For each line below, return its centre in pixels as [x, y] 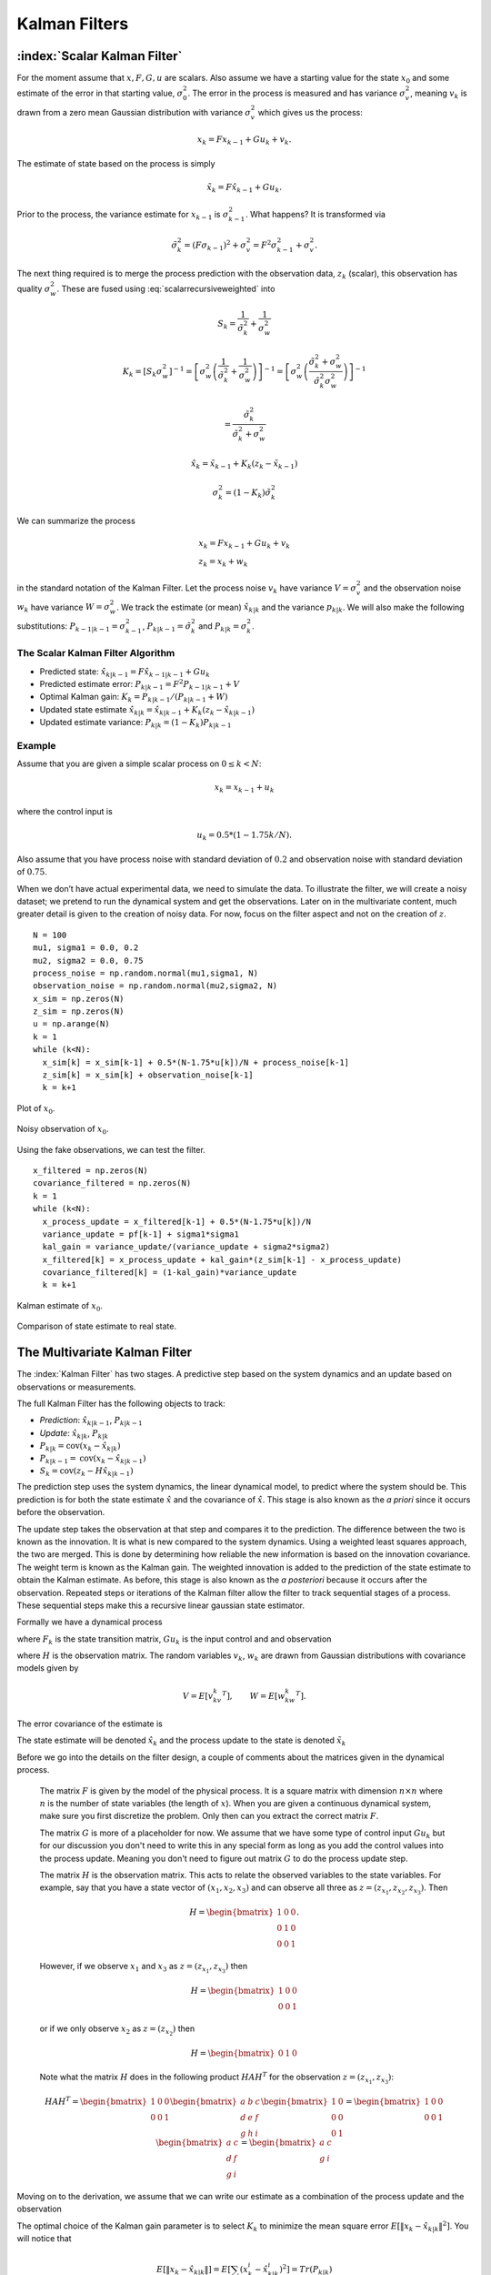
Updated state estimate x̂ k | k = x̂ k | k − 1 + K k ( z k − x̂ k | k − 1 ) [147, 710]
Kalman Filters [73, 24]
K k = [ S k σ [143, 372]
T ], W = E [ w [253, 1695]
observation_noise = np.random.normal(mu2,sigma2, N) [155, 986]
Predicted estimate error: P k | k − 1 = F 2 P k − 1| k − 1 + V [140, 685]
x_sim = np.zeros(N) [79, 998]
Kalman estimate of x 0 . [60, 1306]
